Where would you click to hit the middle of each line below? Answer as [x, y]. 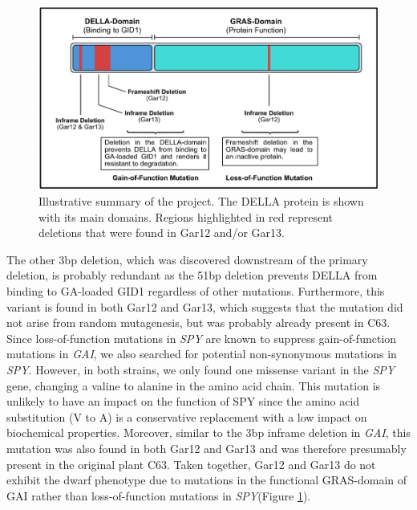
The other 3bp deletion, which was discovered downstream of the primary [187, 259]
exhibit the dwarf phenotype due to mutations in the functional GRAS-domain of [207, 480]
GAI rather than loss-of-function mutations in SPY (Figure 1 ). [159, 495]
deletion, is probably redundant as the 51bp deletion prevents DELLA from [192, 275]
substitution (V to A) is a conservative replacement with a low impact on [187, 416]
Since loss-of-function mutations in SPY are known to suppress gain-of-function [202, 338]
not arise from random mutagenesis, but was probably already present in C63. [198, 322]
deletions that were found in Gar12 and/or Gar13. [162, 233]
